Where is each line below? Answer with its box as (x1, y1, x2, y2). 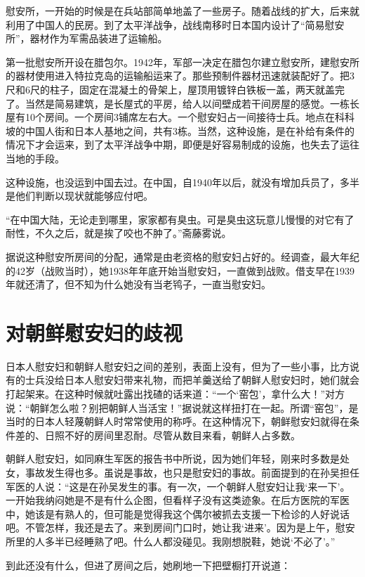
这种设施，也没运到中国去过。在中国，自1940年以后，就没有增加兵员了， (6, 174, 340, 189)
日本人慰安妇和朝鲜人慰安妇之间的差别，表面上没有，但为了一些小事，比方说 (6, 358, 359, 373)
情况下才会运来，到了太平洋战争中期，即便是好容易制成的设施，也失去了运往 (6, 137, 359, 152)
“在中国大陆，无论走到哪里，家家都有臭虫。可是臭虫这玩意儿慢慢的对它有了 (6, 212, 354, 226)
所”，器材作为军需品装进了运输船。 (6, 31, 168, 46)
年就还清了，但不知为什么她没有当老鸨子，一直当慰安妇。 (6, 277, 271, 292)
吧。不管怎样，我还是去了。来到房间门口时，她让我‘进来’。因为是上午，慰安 (6, 520, 355, 535)
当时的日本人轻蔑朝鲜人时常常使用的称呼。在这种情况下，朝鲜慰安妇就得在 (6, 414, 350, 429)
